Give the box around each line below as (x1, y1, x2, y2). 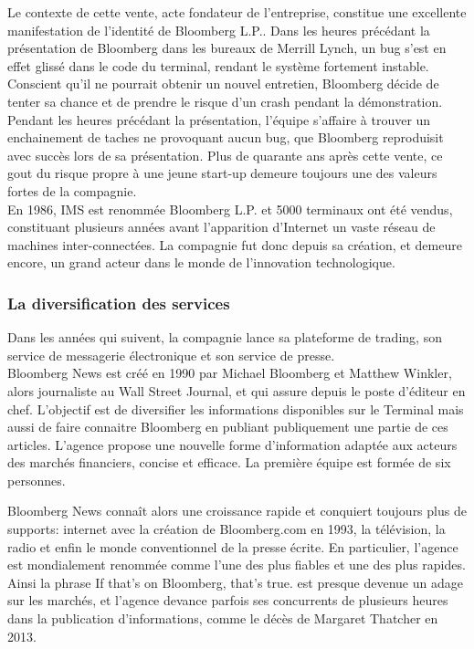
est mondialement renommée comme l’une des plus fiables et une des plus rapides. (7, 555, 466, 574)
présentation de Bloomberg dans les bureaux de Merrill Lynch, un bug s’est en (7, 38, 447, 58)
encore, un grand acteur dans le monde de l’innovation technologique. (7, 253, 395, 272)
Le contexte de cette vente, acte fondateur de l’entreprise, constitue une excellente (7, 3, 467, 21)
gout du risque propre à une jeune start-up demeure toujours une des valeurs (7, 163, 437, 183)
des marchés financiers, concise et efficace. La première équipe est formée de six (7, 453, 451, 472)
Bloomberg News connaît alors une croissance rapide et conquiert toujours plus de (7, 501, 467, 520)
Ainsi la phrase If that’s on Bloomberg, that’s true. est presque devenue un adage (7, 572, 463, 591)
